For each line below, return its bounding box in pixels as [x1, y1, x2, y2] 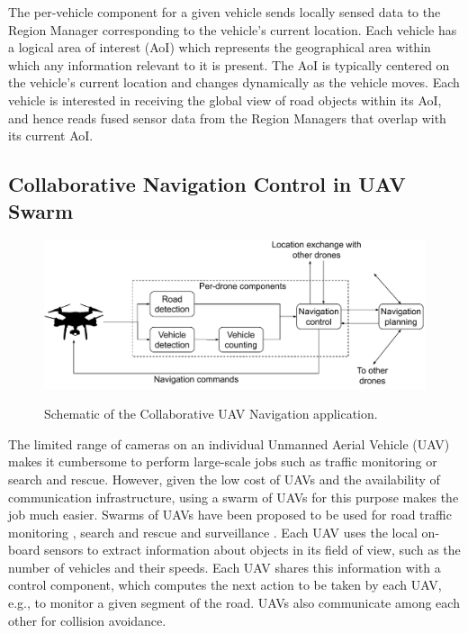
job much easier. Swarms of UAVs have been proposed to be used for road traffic [8, 505, 452, 524]
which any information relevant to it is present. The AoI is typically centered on [8, 55, 450, 74]
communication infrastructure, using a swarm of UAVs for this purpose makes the [8, 487, 459, 506]
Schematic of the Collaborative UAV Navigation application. [44, 404, 378, 423]
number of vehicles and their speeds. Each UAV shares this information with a [8, 557, 441, 576]
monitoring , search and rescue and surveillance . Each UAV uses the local [8, 522, 418, 541]
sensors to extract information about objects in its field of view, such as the [44, 540, 461, 559]
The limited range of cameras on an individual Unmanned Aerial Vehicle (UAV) [8, 434, 450, 453]
